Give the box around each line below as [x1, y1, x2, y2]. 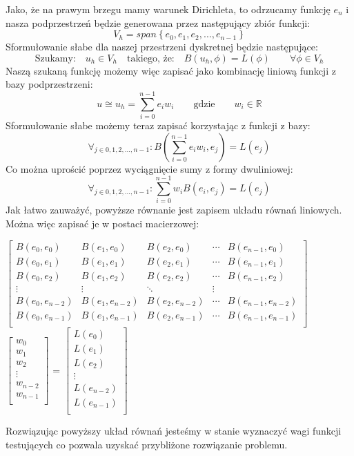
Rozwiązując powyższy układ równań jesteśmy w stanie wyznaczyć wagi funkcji [6, 424, 342, 438]
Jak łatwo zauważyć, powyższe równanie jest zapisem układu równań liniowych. [6, 202, 342, 217]
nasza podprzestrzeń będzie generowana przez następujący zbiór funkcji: [6, 15, 311, 30]
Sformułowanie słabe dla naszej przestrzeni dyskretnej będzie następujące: [6, 39, 318, 54]
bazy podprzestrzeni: [6, 77, 93, 91]
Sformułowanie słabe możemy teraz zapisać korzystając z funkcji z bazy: [6, 118, 311, 133]
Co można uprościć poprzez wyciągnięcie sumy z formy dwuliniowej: [6, 161, 293, 175]
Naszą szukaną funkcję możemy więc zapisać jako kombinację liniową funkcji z [6, 63, 336, 77]
